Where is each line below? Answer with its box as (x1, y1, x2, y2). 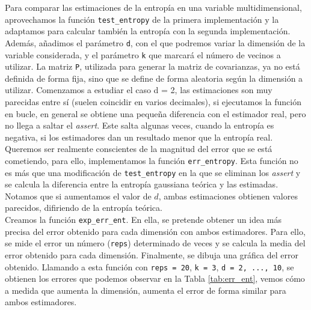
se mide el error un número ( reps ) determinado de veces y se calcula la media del (5, 237, 306, 249)
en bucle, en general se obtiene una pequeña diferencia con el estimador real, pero (5, 107, 306, 120)
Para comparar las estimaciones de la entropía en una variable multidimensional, (5, 1, 302, 13)
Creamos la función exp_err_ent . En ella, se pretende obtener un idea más (5, 213, 282, 226)
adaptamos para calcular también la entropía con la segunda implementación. (5, 25, 291, 37)
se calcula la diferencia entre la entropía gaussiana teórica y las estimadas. (5, 178, 279, 190)
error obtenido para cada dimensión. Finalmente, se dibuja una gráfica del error (5, 248, 298, 261)
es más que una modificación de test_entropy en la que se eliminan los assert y (5, 166, 301, 178)
